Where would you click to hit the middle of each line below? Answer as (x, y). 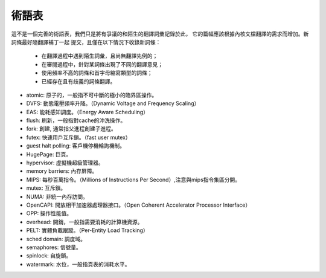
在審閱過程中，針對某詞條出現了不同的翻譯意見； (102, 64)
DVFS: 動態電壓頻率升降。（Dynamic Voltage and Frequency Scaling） (113, 103)
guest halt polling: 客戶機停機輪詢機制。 (76, 146)
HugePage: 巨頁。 (49, 154)
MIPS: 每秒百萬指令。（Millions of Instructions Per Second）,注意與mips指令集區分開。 (133, 179)
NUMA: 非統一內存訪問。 (57, 196)
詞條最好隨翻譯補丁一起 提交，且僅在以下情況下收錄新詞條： (86, 42)
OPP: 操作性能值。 (49, 213)
